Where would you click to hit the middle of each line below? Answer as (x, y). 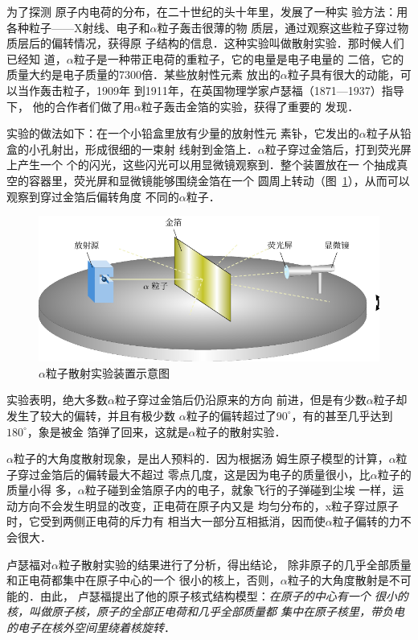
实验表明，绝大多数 (57, 400)
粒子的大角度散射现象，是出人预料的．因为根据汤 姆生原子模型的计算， (201, 458)
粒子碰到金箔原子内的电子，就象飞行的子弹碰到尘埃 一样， (239, 490)
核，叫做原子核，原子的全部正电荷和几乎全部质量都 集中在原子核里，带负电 (206, 611)
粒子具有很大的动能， (344, 74)
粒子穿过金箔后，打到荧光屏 (338, 149)
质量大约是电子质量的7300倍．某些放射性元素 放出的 (143, 74)
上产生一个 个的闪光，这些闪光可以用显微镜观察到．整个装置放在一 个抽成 (202, 165)
